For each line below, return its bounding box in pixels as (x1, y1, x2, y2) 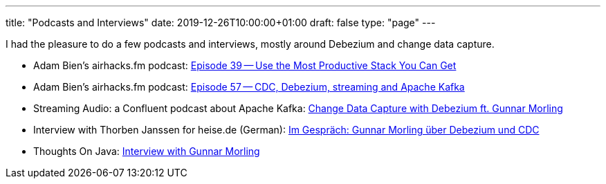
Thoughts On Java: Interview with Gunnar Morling (33, 145, 260, 157)
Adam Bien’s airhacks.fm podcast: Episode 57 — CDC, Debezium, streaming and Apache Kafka (33, 81, 465, 93)
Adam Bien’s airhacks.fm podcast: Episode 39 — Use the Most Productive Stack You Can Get (33, 59, 457, 71)
